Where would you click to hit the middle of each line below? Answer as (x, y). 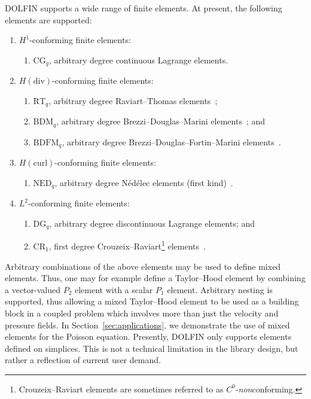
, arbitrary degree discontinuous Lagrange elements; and (152, 223)
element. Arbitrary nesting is (220, 289)
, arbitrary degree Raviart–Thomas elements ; (133, 100)
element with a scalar (114, 289)
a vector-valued (33, 289)
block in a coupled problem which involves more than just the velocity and (142, 313)
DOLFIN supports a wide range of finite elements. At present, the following (144, 8)
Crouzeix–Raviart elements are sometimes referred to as (121, 389)
